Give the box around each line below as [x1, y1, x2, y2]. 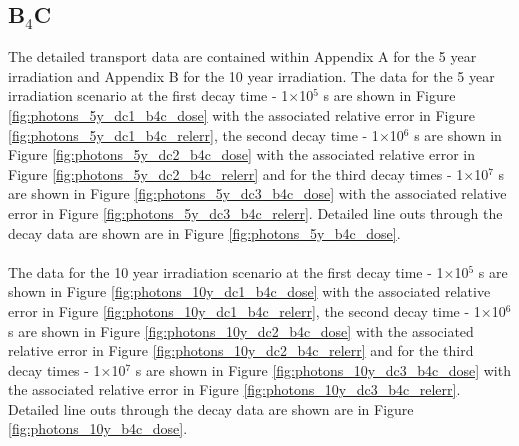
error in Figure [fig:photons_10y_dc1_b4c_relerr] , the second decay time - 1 [8, 300, 481, 321]
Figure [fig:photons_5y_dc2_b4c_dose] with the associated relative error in [8, 144, 476, 165]
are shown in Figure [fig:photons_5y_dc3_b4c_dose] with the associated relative [8, 183, 507, 204]
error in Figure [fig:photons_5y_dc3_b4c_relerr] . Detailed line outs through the [8, 202, 503, 223]
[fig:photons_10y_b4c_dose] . [8, 418, 188, 439]
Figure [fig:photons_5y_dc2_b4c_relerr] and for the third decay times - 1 [8, 163, 464, 184]
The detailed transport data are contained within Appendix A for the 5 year [8, 46, 477, 67]
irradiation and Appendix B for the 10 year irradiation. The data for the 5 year [8, 65, 495, 86]
